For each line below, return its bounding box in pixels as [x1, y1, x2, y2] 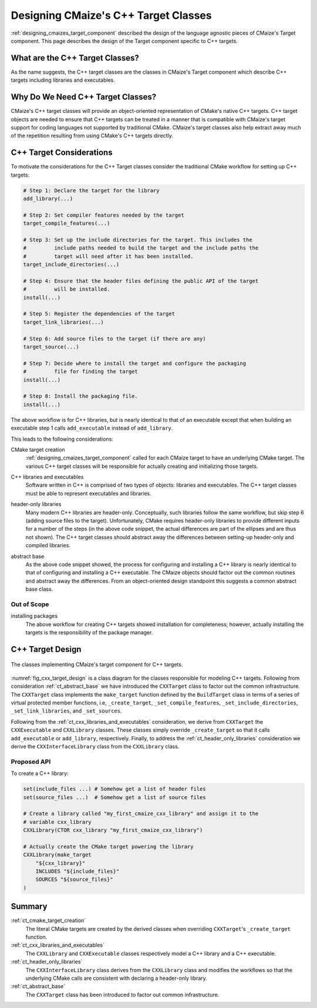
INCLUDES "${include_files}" [35, 868, 120, 875]
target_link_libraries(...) [23, 318, 104, 325]
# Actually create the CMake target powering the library [23, 843, 194, 850]
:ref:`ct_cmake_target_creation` [11, 917, 86, 924]
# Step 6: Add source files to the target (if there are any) [23, 335, 206, 342]
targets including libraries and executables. [11, 76, 116, 84]
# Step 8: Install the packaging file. [23, 393, 138, 400]
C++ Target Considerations [11, 148, 113, 158]
